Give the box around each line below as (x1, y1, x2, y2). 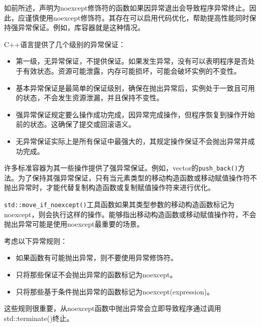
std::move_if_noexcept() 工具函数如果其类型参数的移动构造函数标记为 (4, 199, 234, 209)
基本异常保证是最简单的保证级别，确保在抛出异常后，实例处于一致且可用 (16, 82, 255, 93)
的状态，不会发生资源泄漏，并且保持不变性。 (16, 92, 164, 103)
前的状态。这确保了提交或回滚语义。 (16, 119, 136, 129)
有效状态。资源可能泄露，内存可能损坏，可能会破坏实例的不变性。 (23, 65, 241, 76)
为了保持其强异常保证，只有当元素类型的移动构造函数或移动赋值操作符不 (18, 172, 257, 183)
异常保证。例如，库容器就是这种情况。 (18, 22, 145, 33)
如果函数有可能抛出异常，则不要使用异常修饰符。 (16, 252, 178, 263)
